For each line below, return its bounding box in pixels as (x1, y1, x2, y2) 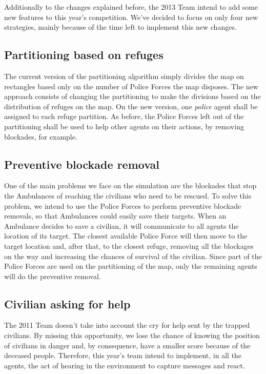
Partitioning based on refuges (4, 47, 163, 63)
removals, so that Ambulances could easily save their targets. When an (4, 210, 227, 221)
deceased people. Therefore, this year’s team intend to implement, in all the (4, 350, 242, 361)
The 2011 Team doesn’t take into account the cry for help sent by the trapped (4, 320, 250, 330)
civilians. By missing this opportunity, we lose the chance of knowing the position (4, 330, 260, 341)
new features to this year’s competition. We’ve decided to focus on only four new (4, 11, 258, 22)
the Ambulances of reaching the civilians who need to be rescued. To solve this (4, 190, 252, 201)
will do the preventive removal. (4, 270, 101, 281)
